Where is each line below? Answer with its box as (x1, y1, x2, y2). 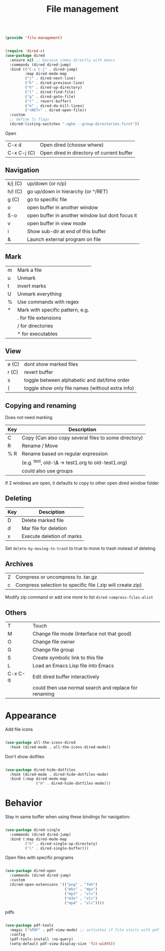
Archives (5, 559, 33, 568)
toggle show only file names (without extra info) (24, 385, 134, 392)
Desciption (38, 509, 65, 516)
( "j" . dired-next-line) (25, 76, 76, 81)
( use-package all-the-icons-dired (5, 740, 76, 745)
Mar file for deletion (21, 525, 67, 532)
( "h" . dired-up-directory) (25, 85, 82, 90)
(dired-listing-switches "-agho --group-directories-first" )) (9, 122, 139, 127)
